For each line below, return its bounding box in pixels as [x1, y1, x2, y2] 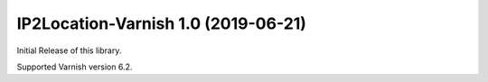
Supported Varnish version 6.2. [16, 61, 133, 72]
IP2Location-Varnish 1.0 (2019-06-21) [16, 14, 307, 33]
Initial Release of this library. [16, 45, 122, 56]
